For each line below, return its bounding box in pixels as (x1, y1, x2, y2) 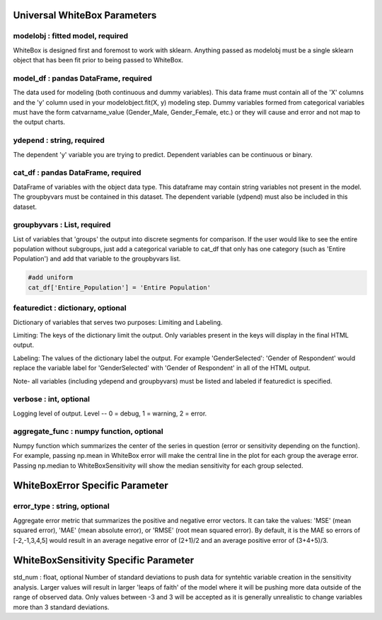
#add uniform (28, 273, 74, 282)
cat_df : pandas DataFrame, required (13, 168, 141, 178)
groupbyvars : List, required (13, 220, 111, 230)
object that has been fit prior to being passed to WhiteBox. (13, 56, 184, 64)
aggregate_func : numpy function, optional (13, 427, 164, 437)
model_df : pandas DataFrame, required (13, 73, 152, 83)
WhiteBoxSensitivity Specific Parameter (13, 554, 195, 566)
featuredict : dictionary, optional (13, 303, 127, 313)
